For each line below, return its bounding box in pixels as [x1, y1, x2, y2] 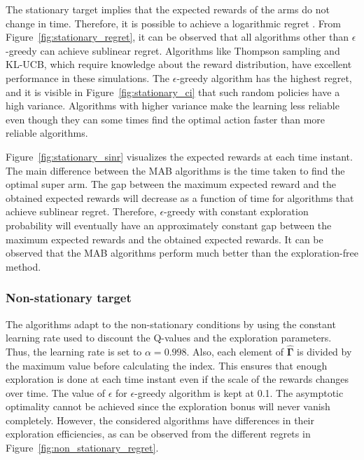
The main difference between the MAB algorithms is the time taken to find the [6, 163, 345, 177]
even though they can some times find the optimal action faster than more [6, 111, 325, 126]
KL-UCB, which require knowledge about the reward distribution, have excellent [6, 57, 352, 72]
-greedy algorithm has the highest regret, [176, 70, 352, 85]
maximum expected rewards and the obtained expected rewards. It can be [6, 231, 323, 246]
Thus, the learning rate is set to [6, 344, 142, 358]
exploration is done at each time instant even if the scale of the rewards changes [6, 372, 349, 386]
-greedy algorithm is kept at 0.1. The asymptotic [134, 385, 344, 400]
